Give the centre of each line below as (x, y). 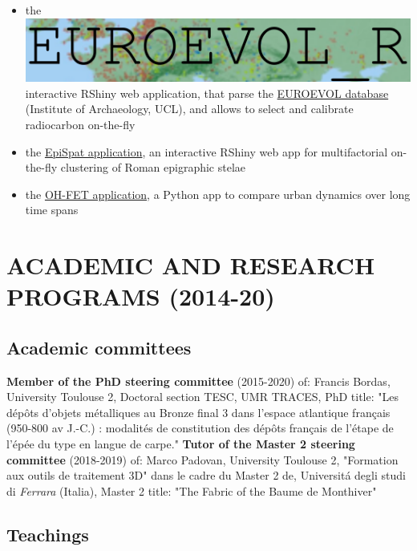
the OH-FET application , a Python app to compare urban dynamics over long (218, 194)
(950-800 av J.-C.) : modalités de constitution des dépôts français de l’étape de (200, 428)
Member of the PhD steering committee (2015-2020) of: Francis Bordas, (198, 381)
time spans (52, 210)
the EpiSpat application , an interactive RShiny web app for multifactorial (206, 151)
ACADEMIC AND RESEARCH (191, 265)
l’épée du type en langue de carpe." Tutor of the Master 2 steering (181, 444)
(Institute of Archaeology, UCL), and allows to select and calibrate (189, 109)
